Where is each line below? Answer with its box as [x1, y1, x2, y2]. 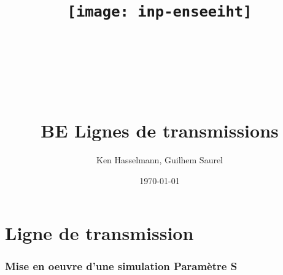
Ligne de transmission [5, 220, 194, 246]
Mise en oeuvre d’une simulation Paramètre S [5, 258, 238, 274]
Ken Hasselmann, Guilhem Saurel [96, 153, 223, 166]
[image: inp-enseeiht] [67, 3, 252, 21]
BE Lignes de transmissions [41, 118, 279, 143]
